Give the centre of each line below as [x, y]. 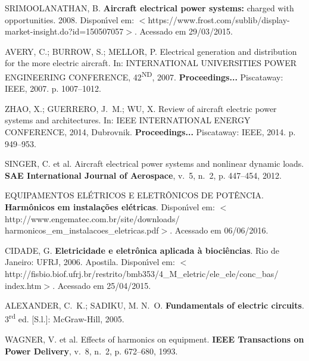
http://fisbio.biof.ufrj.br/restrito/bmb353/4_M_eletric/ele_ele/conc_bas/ [142, 273]
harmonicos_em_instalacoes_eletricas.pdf [82, 230]
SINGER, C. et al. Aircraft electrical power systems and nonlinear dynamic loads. [154, 164]
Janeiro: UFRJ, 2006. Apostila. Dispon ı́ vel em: [90, 262]
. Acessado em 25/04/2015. [102, 285]
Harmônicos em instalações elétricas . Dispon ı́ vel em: [110, 206]
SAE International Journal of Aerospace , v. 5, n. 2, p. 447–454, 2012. [143, 175]
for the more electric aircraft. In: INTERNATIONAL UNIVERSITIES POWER [151, 63]
